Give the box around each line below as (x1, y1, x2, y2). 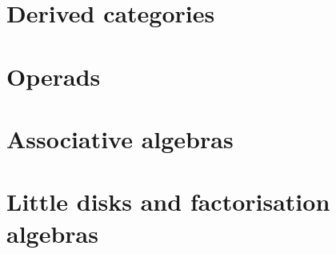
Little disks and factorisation (6, 185, 330, 218)
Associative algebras (6, 122, 234, 155)
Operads (6, 59, 101, 92)
